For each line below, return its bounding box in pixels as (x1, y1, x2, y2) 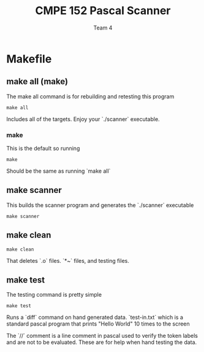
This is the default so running (6, 145, 80, 152)
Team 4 (93, 24, 113, 31)
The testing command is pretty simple (6, 291, 102, 299)
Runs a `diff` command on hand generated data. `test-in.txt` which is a (6, 314, 184, 321)
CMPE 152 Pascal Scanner (35, 4, 171, 18)
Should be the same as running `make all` (6, 167, 111, 175)
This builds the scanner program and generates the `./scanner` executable (6, 201, 194, 209)
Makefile (6, 52, 52, 66)
